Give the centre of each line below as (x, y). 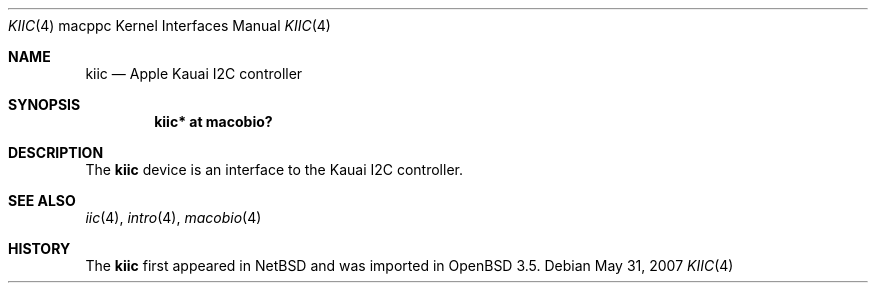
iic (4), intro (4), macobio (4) (173, 217)
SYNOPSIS (44, 104)
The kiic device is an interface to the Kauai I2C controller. (274, 169)
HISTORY (39, 248)
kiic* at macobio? (213, 121)
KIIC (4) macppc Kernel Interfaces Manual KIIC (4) (169, 25)
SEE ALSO (42, 200)
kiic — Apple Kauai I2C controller (194, 73)
